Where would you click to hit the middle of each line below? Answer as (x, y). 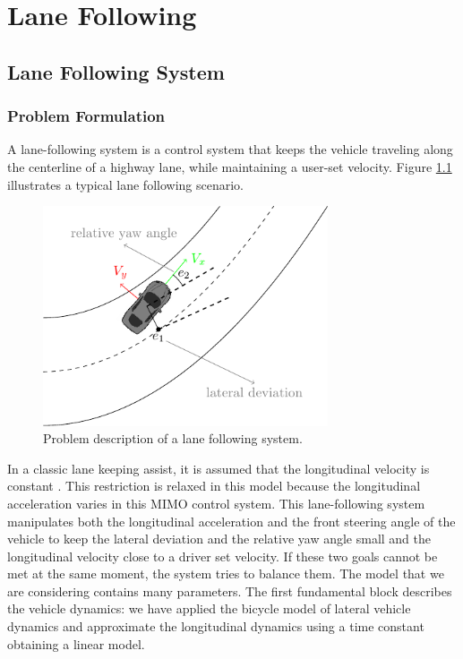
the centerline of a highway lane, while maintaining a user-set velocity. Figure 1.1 (230, 166)
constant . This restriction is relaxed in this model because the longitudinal (214, 486)
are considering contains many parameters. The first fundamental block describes (230, 591)
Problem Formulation (86, 116)
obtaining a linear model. (76, 643)
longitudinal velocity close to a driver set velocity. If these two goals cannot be (223, 556)
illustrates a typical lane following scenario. (125, 184)
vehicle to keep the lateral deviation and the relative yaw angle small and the (219, 539)
